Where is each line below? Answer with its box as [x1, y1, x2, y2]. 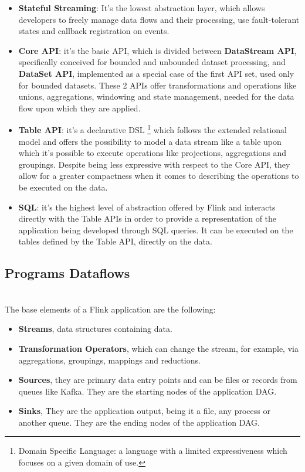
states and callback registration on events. [18, 25, 170, 37]
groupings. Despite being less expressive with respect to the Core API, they [18, 158, 290, 170]
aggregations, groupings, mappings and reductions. [18, 354, 201, 366]
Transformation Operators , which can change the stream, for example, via [18, 342, 299, 354]
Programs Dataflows [5, 264, 130, 282]
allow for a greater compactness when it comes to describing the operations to [18, 169, 299, 182]
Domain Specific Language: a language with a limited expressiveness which [18, 444, 287, 457]
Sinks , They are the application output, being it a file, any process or [18, 405, 270, 417]
